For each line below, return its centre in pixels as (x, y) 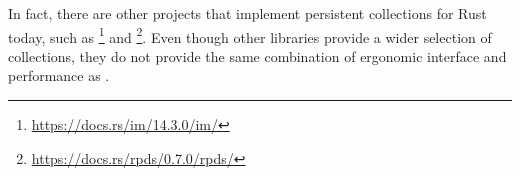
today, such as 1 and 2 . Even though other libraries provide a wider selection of (250, 35)
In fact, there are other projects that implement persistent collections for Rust (247, 13)
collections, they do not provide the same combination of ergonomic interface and (257, 55)
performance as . (59, 75)
